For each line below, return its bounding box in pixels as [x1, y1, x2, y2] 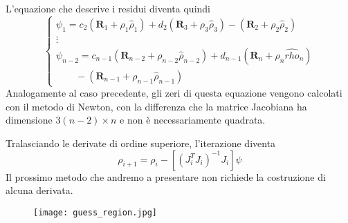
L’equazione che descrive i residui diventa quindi [6, 1, 210, 15]
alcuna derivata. [6, 183, 73, 197]
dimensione [6, 113, 53, 127]
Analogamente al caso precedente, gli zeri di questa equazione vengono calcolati [6, 86, 342, 100]
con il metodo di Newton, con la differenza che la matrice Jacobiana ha [6, 99, 307, 113]
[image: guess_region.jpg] [33, 207, 157, 217]
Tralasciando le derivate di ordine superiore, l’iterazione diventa [6, 135, 276, 150]
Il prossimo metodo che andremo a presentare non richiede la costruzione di [6, 169, 326, 184]
